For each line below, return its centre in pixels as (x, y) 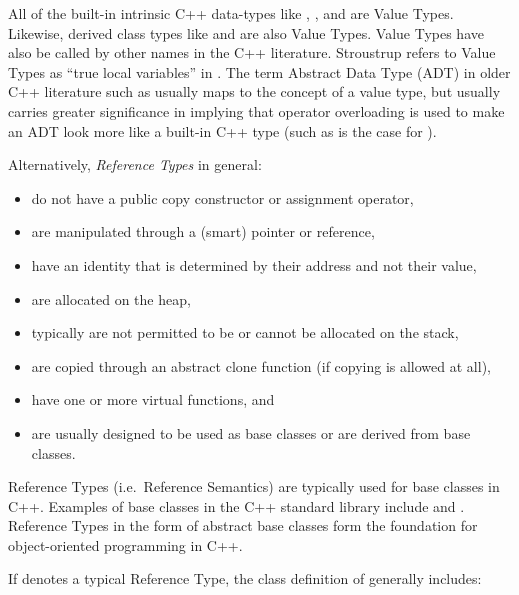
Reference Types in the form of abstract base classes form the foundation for (243, 525)
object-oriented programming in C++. (125, 544)
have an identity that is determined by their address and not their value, (254, 264)
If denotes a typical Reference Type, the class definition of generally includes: (245, 578)
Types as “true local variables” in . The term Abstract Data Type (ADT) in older (259, 71)
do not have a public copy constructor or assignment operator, (222, 197)
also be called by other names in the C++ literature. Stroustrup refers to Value (252, 52)
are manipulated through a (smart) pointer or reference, (203, 231)
